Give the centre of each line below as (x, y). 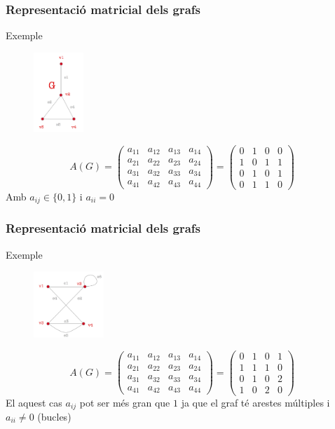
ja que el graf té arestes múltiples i (255, 402)
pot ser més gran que (125, 402)
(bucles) (54, 416)
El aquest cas (34, 402)
